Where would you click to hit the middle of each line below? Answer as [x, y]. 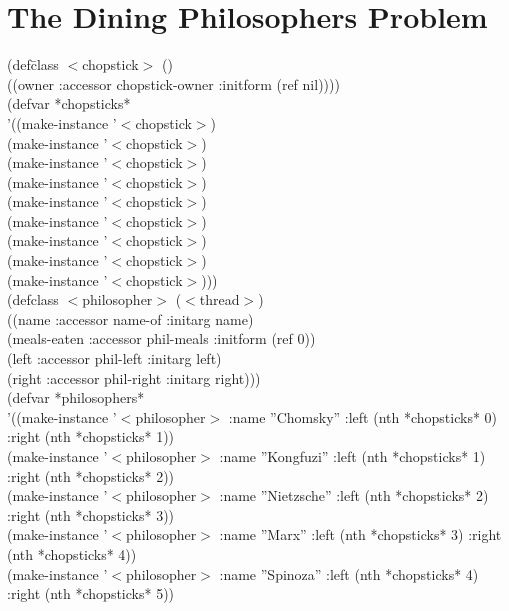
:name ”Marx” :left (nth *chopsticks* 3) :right [360, 534]
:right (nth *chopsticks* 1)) [91, 436]
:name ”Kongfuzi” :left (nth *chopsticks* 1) [352, 456]
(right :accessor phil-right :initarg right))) [134, 377]
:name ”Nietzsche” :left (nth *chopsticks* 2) [354, 495]
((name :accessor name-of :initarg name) [130, 318]
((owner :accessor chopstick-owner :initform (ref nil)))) [173, 83]
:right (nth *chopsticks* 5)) [91, 593]
